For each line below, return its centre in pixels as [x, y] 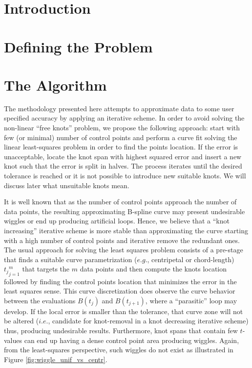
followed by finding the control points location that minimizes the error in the [120, 281]
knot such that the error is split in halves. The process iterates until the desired [123, 166]
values [13, 340]
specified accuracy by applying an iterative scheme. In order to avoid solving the [124, 118]
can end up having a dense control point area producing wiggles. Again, [132, 340]
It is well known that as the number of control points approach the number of [120, 202]
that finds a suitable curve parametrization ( [71, 259]
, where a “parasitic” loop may [191, 300]
